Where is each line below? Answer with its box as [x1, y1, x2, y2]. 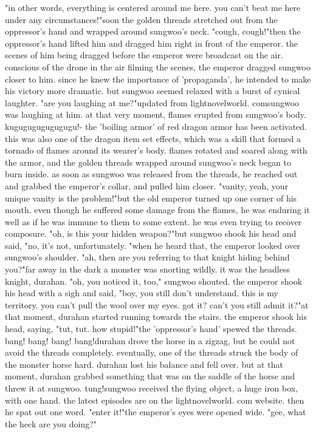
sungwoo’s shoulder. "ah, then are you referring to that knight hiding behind [5, 251, 290, 263]
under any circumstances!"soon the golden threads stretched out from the [5, 13, 278, 25]
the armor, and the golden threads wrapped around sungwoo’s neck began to [5, 155, 292, 168]
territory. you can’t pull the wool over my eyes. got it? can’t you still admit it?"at [5, 298, 309, 311]
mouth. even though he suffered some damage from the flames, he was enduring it [5, 203, 310, 216]
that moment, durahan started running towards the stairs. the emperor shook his [5, 310, 307, 323]
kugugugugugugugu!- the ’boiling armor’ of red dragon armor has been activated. [5, 120, 307, 132]
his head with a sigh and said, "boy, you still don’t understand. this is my [5, 287, 278, 299]
